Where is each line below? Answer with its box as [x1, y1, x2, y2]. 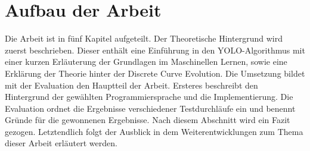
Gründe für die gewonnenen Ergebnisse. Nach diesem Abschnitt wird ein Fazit [5, 114, 290, 126]
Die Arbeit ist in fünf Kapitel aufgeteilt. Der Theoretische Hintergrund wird [5, 32, 283, 45]
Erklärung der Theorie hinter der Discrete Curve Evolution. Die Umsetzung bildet [5, 67, 305, 79]
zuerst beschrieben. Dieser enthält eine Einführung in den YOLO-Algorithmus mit [5, 43, 305, 56]
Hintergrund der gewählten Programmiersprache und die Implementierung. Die [5, 90, 293, 103]
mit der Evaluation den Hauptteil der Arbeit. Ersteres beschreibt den [5, 78, 258, 91]
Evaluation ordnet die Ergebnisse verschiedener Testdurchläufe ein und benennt [5, 102, 296, 114]
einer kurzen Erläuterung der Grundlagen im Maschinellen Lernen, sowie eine [5, 55, 287, 68]
